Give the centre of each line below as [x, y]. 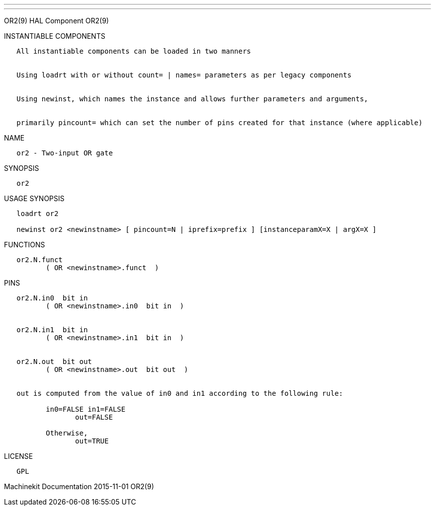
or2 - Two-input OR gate [65, 153]
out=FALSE [94, 417]
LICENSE [19, 456]
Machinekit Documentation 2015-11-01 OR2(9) [79, 486]
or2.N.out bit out [54, 362]
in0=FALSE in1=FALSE [86, 409]
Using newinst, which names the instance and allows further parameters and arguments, [192, 99]
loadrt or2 [37, 214]
